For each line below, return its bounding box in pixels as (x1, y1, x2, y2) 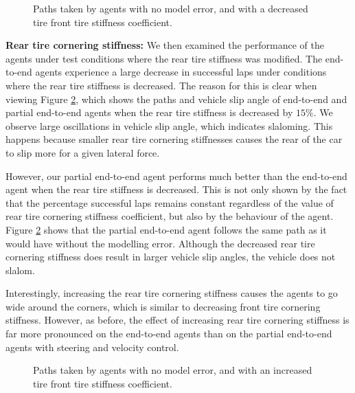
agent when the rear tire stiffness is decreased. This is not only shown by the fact (5, 182, 347, 196)
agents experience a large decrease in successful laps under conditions (35, 65, 327, 79)
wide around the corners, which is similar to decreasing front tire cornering (5, 299, 321, 313)
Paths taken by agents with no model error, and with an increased (33, 363, 312, 377)
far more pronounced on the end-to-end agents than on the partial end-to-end (5, 326, 332, 341)
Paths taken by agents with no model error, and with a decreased (33, 1, 308, 15)
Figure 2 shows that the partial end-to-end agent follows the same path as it (5, 222, 327, 236)
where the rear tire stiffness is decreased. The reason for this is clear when (5, 78, 317, 92)
